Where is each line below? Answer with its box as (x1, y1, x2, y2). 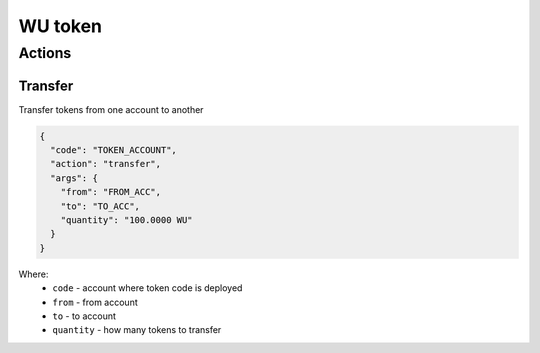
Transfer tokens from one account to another (18, 103, 204, 115)
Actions (18, 44, 72, 62)
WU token (18, 15, 103, 37)
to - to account (52, 310, 117, 322)
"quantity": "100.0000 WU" (60, 215, 194, 226)
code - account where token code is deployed (52, 282, 243, 294)
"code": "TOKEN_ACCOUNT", (50, 145, 177, 156)
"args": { (50, 172, 99, 184)
